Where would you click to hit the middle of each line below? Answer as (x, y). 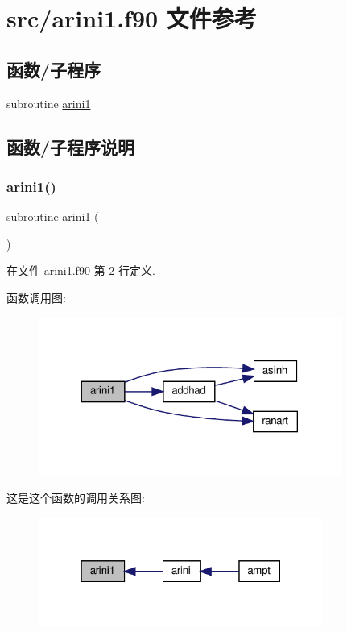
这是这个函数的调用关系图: (76, 498)
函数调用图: (36, 297)
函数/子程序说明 (71, 146)
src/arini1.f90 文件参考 (132, 18)
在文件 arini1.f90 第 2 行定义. (81, 270)
